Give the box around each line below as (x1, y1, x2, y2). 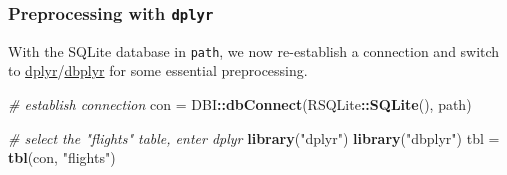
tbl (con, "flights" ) (8, 147, 116, 168)
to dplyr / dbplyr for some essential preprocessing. (8, 60, 308, 81)
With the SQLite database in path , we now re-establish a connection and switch (8, 40, 500, 61)
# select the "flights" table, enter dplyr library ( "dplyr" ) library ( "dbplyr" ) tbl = (8, 127, 500, 148)
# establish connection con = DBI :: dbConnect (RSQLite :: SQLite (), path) (8, 94, 472, 115)
